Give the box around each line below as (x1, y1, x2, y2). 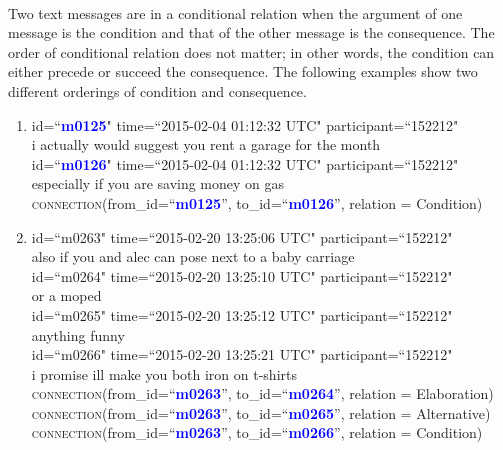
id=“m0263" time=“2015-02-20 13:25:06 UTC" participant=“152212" (31, 226, 453, 247)
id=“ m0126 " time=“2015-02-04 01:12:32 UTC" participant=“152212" (31, 153, 459, 174)
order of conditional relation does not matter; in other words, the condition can (8, 41, 495, 62)
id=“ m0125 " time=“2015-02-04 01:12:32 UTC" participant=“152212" (31, 114, 459, 135)
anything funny (31, 324, 125, 345)
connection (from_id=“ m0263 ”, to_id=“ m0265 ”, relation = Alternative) (31, 402, 491, 423)
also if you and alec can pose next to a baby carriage (31, 246, 355, 267)
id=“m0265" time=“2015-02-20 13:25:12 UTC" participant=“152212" (31, 304, 453, 325)
